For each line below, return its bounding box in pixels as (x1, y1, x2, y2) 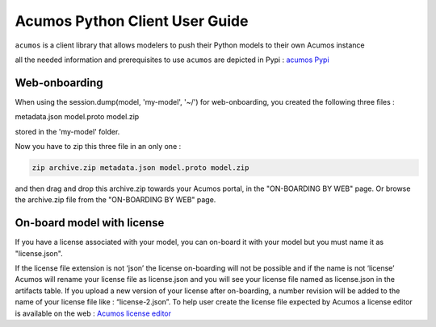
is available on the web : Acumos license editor (15, 308, 172, 318)
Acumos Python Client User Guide (15, 12, 249, 30)
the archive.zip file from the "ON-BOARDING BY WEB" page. (15, 195, 216, 205)
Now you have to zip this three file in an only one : (15, 142, 182, 151)
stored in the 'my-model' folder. (15, 126, 120, 136)
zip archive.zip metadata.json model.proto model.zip (31, 163, 249, 172)
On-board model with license (15, 216, 165, 230)
